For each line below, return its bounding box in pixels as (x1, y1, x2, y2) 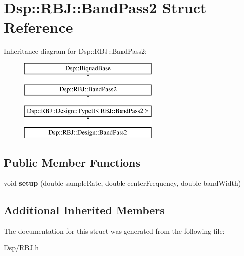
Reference (4, 17, 73, 37)
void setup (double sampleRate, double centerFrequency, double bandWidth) (4, 177, 241, 188)
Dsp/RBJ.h (4, 242, 39, 253)
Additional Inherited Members (4, 202, 165, 217)
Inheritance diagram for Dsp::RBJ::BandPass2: (4, 46, 147, 56)
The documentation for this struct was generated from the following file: (4, 225, 225, 236)
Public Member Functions (4, 155, 140, 170)
